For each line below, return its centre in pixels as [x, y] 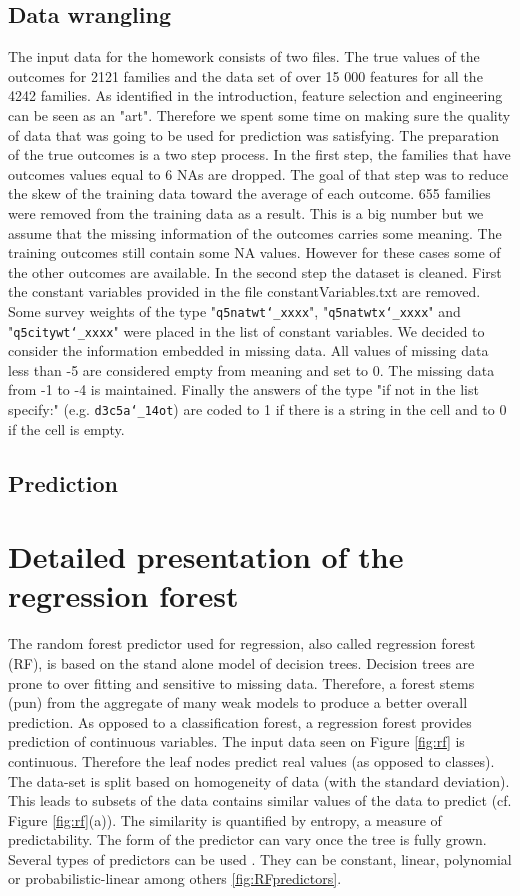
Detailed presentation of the [206, 556]
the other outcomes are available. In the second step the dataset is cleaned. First [255, 271]
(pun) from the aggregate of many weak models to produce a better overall [238, 702]
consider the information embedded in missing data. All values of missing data [248, 350]
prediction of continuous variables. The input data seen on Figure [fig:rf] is [236, 741]
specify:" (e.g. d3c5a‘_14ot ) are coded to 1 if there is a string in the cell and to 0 [257, 409]
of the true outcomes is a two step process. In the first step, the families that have [259, 154]
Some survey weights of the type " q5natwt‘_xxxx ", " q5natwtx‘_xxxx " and [234, 310]
